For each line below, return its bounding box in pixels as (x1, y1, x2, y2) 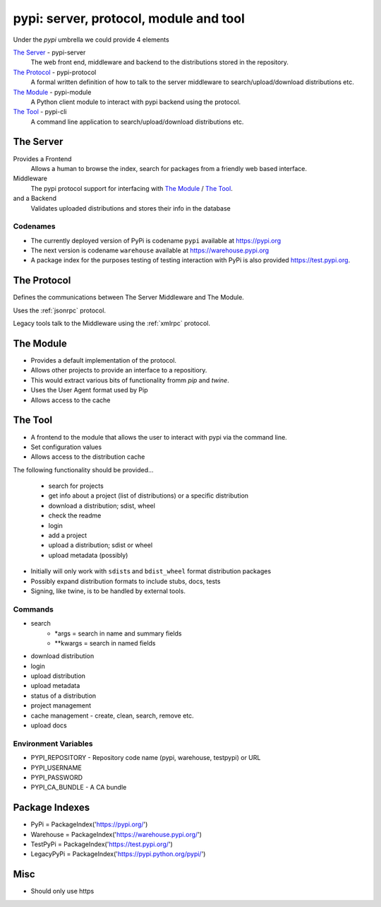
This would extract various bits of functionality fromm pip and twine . (30, 375, 229, 385)
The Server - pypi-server (13, 48, 86, 57)
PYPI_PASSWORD (30, 773, 83, 781)
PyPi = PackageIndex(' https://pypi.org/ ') (30, 820, 148, 829)
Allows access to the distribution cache (30, 452, 145, 461)
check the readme (48, 511, 102, 520)
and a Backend (13, 194, 56, 203)
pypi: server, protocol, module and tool (13, 11, 245, 26)
